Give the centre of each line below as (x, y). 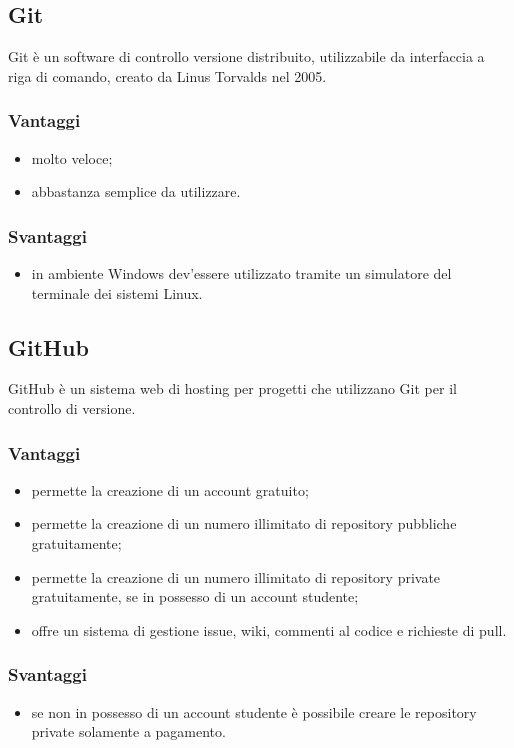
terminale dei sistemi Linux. (117, 292)
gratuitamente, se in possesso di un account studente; (195, 596)
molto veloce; (72, 157)
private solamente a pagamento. (128, 731)
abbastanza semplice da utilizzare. (136, 191)
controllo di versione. (72, 408)
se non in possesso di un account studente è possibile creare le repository (254, 711)
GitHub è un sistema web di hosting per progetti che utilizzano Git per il (232, 388)
